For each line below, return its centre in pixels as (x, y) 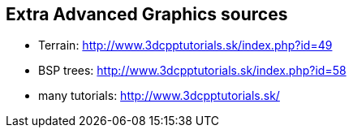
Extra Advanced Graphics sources (147, 14)
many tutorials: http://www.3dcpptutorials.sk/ (159, 96)
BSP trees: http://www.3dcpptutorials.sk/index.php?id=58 (192, 71)
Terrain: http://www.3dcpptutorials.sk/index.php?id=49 (185, 45)
